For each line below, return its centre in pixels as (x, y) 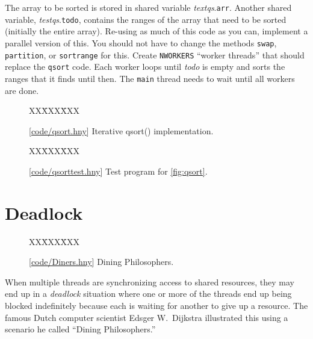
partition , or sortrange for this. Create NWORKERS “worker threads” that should (155, 54)
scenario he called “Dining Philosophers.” (80, 329)
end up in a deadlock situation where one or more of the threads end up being (148, 294)
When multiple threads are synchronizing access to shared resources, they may (150, 281)
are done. (22, 90)
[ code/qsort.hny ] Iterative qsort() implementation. (121, 130)
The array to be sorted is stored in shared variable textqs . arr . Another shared (148, 7)
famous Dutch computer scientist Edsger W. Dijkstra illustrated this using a (147, 317)
